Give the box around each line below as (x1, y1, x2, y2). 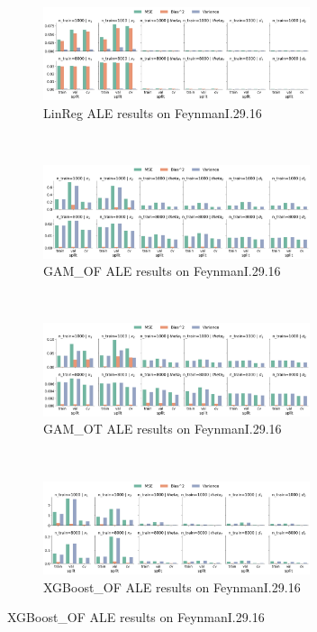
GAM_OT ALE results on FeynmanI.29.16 (43, 419, 282, 438)
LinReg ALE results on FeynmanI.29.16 (43, 104, 262, 123)
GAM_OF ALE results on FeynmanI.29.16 (43, 261, 281, 280)
